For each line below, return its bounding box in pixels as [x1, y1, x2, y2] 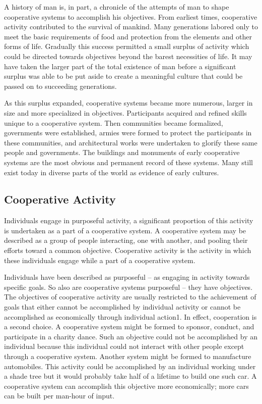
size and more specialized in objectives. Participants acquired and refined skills [4, 107, 247, 118]
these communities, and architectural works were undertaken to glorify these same [4, 137, 257, 147]
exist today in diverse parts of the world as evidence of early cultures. [4, 167, 219, 177]
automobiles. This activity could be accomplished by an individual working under [4, 361, 256, 371]
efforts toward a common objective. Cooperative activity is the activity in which [4, 245, 251, 256]
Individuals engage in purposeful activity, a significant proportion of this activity [4, 215, 253, 226]
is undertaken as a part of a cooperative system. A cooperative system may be [4, 225, 246, 235]
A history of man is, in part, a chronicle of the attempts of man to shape [4, 2, 229, 12]
